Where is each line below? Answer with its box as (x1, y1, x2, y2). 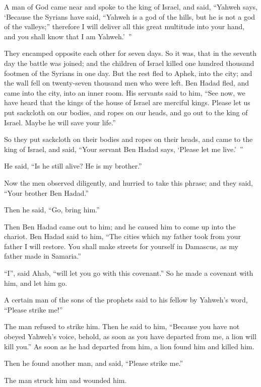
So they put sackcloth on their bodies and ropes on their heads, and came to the (4, 134, 253, 144)
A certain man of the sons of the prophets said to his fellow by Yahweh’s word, (4, 294, 248, 305)
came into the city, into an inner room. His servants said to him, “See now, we (4, 87, 245, 98)
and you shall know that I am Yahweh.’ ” (4, 31, 132, 41)
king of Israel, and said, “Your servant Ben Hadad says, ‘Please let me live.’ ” (4, 143, 243, 154)
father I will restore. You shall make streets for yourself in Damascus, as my (4, 241, 238, 251)
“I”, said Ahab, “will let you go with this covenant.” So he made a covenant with (4, 268, 253, 278)
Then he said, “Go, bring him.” (4, 204, 100, 215)
